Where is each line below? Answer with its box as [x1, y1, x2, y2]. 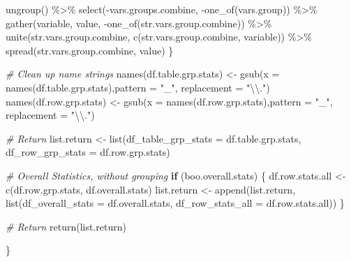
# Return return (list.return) [6, 219, 126, 233]
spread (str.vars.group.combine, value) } [6, 43, 174, 57]
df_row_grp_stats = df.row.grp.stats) [6, 145, 170, 159]
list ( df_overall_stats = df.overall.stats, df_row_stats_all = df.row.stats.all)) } [6, 196, 345, 210]
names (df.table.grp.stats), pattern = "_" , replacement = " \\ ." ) [6, 80, 270, 94]
